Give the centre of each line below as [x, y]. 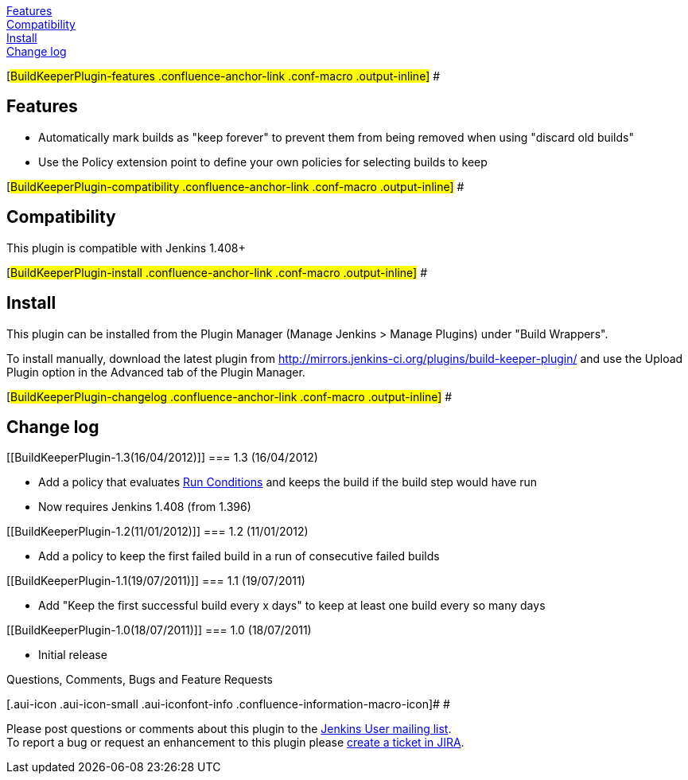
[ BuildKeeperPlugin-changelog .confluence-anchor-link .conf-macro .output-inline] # [229, 396]
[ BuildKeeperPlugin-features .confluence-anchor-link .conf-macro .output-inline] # [224, 76]
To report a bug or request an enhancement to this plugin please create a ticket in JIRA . [235, 743]
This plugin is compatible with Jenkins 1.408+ [126, 248]
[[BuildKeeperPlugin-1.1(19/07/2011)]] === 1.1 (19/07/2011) [156, 581]
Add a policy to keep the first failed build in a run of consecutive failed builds [239, 556]
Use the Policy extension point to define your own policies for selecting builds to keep [263, 162]
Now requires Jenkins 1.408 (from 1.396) [145, 507]
